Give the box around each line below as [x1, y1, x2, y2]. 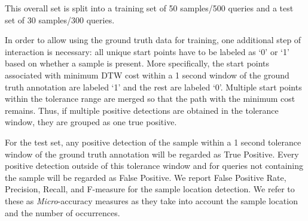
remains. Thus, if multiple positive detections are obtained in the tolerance [5, 104, 279, 116]
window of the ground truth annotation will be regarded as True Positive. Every [5, 147, 299, 160]
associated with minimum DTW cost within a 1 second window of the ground [5, 68, 289, 81]
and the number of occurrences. [5, 206, 120, 219]
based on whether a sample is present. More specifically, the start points [5, 57, 270, 69]
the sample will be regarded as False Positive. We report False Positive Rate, [5, 171, 286, 183]
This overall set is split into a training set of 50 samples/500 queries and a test [5, 2, 294, 14]
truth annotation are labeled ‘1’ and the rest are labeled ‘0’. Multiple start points [5, 80, 302, 93]
